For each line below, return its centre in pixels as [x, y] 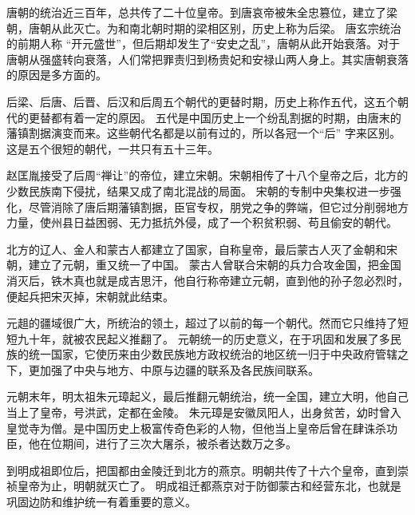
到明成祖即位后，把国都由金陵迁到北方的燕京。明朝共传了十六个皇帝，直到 [202, 470]
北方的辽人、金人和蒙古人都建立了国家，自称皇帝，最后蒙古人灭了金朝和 [196, 249]
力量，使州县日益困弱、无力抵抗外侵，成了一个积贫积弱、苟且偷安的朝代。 [202, 222]
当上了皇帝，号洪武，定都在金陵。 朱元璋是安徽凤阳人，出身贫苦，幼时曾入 [204, 412]
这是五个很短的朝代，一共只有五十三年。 [113, 148]
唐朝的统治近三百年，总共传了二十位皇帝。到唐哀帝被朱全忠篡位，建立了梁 [202, 12]
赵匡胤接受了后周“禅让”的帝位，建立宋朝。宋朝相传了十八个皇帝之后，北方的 [207, 175]
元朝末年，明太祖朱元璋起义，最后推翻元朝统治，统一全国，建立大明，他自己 [207, 396]
